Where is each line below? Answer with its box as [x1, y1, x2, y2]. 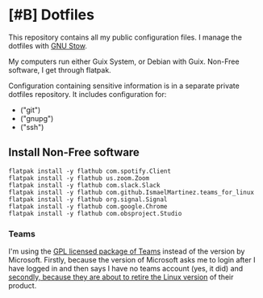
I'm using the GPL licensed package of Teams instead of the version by [8, 246, 245, 256]
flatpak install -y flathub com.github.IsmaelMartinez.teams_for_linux [8, 188, 254, 196]
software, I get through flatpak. [8, 65, 111, 74]
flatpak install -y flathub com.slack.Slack [8, 181, 161, 189]
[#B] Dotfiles [8, 6, 95, 24]
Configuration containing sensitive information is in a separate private [8, 81, 240, 90]
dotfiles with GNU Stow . [8, 40, 87, 50]
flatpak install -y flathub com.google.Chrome [8, 202, 168, 211]
